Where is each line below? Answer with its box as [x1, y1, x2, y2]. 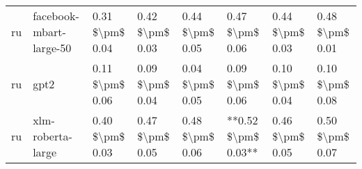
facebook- [33, 8, 79, 24]
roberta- [33, 128, 72, 144]
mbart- [33, 24, 66, 40]
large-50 [33, 40, 72, 56]
